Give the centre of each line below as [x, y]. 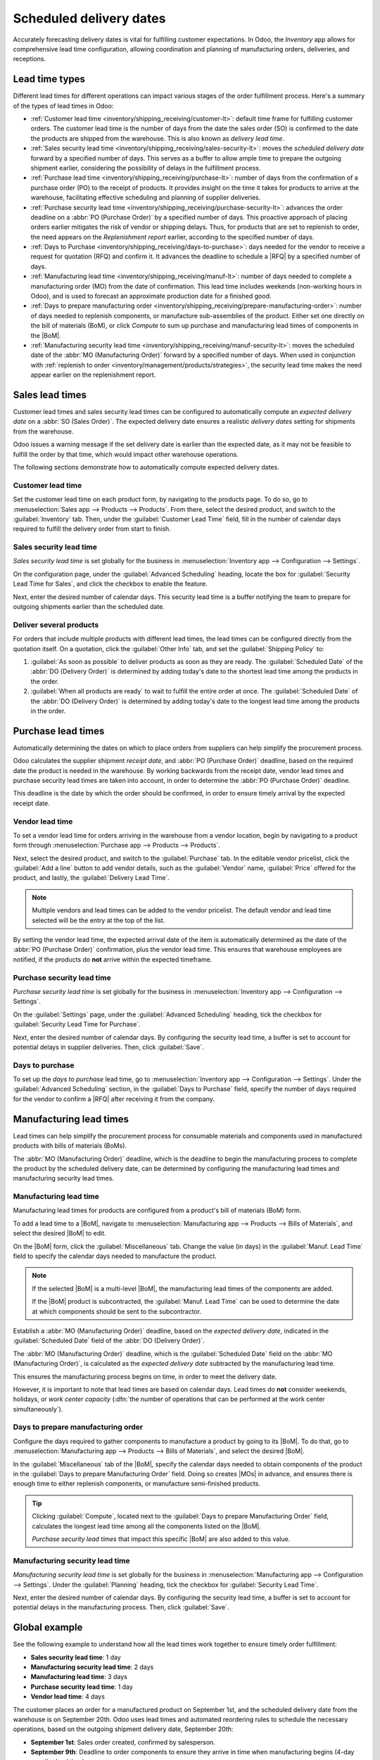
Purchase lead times [59, 731]
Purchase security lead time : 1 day [82, 1687]
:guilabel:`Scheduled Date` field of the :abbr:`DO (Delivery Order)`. [109, 1340]
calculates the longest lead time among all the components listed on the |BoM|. [147, 1526]
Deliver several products [56, 624]
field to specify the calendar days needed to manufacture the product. [115, 1256]
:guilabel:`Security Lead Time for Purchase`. [77, 1024]
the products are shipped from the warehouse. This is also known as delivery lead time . [158, 138]
